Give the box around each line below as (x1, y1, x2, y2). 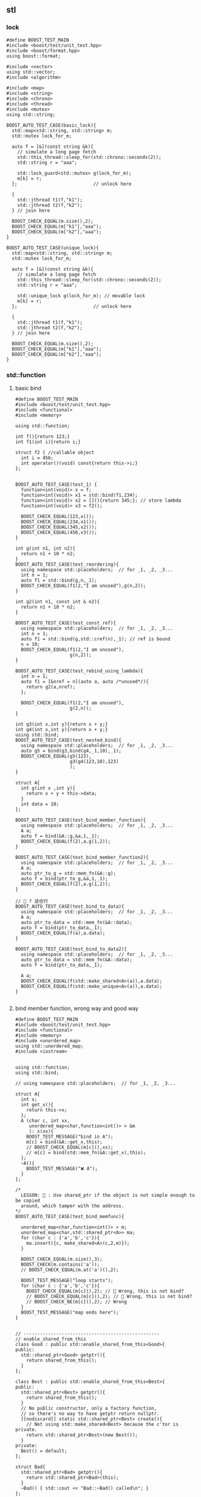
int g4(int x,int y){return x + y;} (15, 726, 108, 732)
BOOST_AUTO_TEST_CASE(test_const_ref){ (15, 620, 117, 626)
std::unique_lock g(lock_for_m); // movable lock (17, 292, 146, 299)
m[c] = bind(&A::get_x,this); (26, 1138, 103, 1145)
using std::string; (6, 111, 56, 117)
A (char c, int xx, (21, 1117, 70, 1124)
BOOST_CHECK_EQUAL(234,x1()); (21, 519, 97, 525)
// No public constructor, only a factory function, (21, 1405, 157, 1411)
